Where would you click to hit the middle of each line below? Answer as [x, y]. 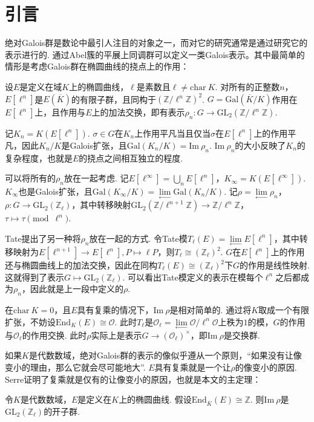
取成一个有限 [284, 310]
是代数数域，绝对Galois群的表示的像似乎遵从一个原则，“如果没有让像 [165, 355]
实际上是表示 [116, 335]
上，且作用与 [60, 112]
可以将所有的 [30, 178]
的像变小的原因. [266, 367]
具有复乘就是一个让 [193, 367]
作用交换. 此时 [59, 335]
